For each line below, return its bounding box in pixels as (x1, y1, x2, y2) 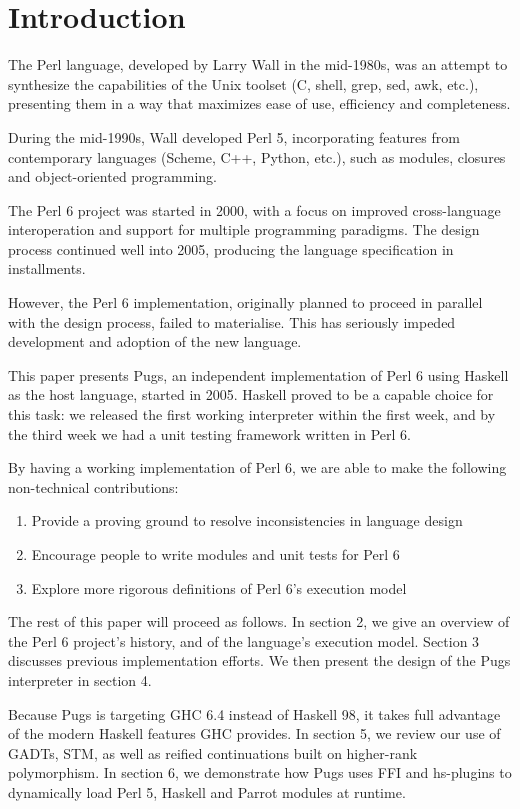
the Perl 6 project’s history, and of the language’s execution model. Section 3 (8, 630, 480, 651)
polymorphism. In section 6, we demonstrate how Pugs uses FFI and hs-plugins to (8, 762, 512, 783)
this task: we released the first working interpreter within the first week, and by (8, 404, 496, 425)
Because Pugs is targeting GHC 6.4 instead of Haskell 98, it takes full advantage (8, 703, 501, 724)
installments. (8, 258, 86, 279)
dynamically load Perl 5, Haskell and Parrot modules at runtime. (8, 781, 406, 802)
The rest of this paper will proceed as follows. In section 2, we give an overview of (8, 611, 510, 632)
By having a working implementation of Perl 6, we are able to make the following (8, 457, 507, 478)
